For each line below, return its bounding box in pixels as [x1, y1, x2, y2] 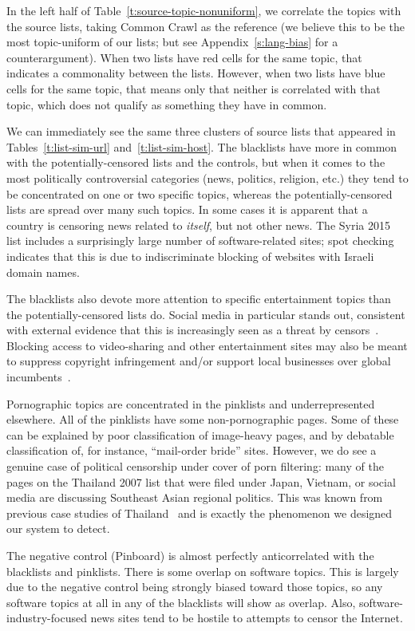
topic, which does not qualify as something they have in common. [6, 96, 327, 112]
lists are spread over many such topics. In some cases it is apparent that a [6, 201, 368, 218]
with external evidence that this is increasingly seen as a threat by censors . [6, 321, 379, 338]
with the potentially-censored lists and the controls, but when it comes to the [6, 154, 385, 171]
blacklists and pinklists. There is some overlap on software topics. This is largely [6, 562, 399, 579]
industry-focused [6, 609, 87, 626]
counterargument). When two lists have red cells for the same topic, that [6, 49, 362, 65]
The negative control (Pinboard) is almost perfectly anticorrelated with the [6, 547, 374, 563]
